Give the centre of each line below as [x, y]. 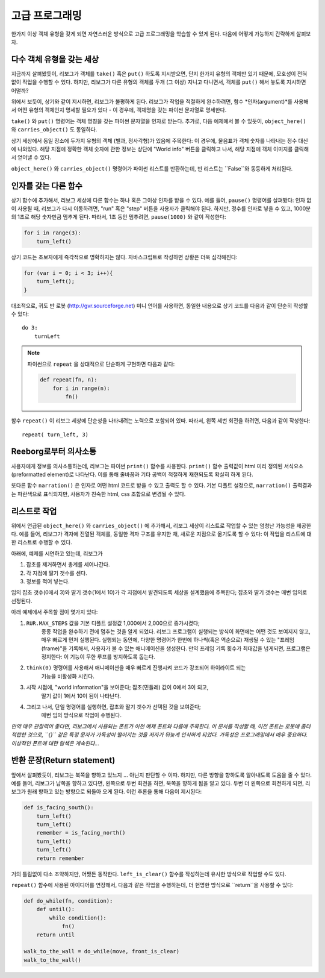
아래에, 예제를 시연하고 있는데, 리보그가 [57, 553]
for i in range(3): [52, 233]
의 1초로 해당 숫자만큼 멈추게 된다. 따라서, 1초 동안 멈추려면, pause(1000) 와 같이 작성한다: [119, 217]
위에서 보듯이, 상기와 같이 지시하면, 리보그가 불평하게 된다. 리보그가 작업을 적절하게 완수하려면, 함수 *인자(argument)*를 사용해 [160, 102]
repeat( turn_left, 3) [55, 434]
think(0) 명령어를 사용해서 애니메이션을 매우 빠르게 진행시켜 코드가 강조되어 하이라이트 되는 [136, 668]
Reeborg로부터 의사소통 [54, 452]
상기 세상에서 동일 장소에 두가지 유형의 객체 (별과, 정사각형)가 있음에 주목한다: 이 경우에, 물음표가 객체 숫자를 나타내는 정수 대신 [159, 140]
